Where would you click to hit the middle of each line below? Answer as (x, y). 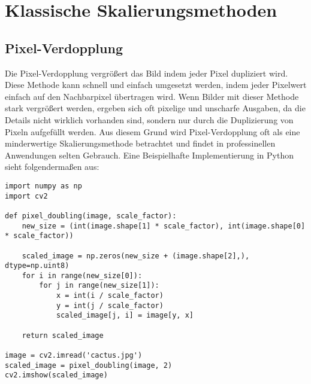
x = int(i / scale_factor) (110, 296)
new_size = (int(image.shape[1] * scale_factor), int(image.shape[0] (164, 226)
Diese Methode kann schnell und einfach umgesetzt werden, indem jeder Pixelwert (156, 85)
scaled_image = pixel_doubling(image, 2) (89, 365)
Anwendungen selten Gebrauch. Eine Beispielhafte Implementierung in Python (150, 155)
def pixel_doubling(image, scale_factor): (91, 216)
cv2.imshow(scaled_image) (56, 375)
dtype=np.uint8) (37, 266)
